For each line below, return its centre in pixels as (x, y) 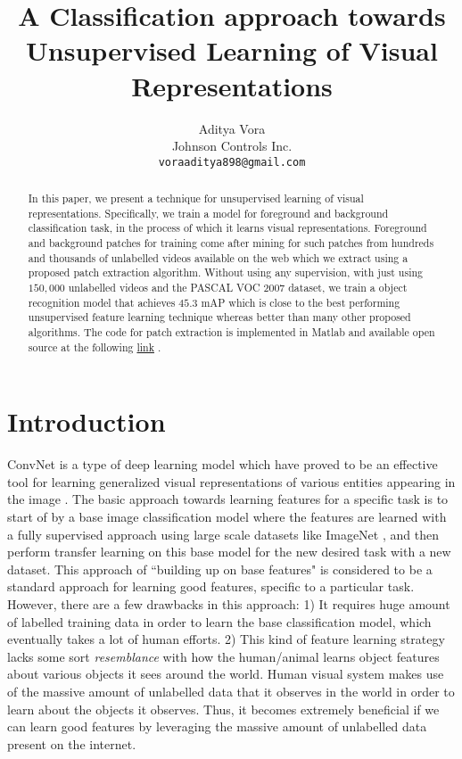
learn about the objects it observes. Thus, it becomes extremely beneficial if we (223, 709)
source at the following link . (95, 346)
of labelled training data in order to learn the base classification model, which (219, 621)
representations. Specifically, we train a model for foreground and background (208, 213)
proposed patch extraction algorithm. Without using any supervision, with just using (225, 272)
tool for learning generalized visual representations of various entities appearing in (231, 481)
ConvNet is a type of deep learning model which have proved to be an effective (223, 464)
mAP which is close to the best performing (301, 302)
